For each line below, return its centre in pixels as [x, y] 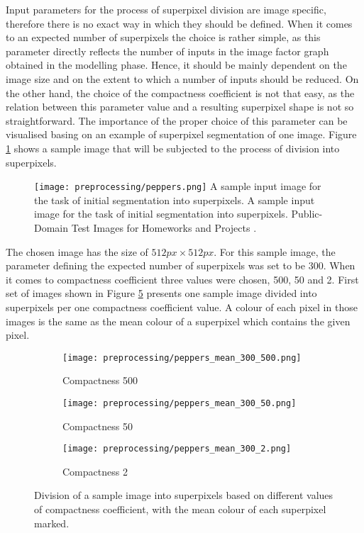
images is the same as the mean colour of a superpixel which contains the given [178, 321]
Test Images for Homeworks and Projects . [164, 227]
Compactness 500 [100, 380]
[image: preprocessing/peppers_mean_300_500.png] [182, 358]
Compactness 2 [95, 471]
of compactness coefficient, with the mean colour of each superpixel [180, 509]
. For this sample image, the [275, 251]
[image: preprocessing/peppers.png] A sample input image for [178, 186]
